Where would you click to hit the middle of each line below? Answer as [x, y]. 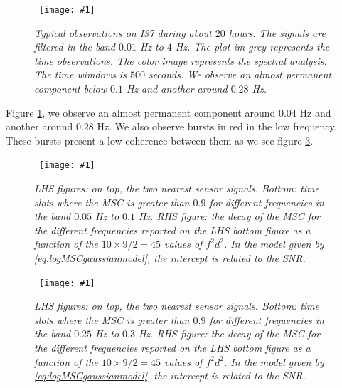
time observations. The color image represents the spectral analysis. [181, 60]
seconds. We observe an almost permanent [240, 74]
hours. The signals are [277, 32]
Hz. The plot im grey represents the [252, 47]
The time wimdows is [80, 74]
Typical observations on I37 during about [123, 32]
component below [70, 89]
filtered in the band [75, 47]
